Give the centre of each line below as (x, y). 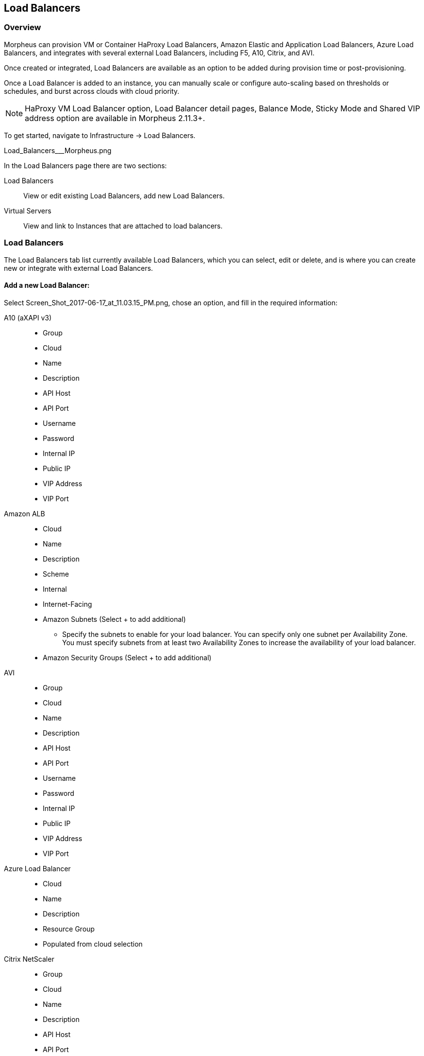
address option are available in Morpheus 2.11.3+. (115, 118)
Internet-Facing (68, 604)
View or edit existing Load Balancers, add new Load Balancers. (124, 195)
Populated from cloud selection (93, 944)
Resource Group (69, 929)
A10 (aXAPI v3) (28, 317)
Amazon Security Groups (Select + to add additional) (127, 657)
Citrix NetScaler (29, 959)
